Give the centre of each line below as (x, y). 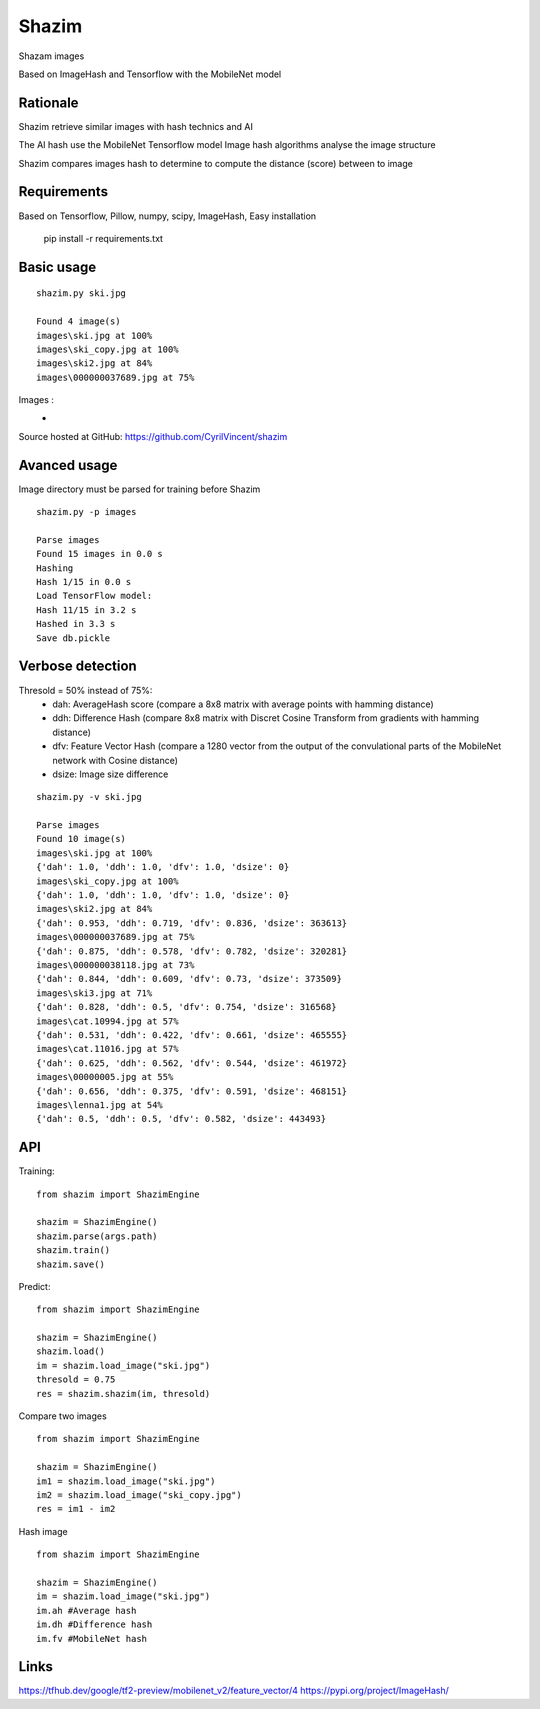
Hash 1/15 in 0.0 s (84, 582)
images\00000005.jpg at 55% (105, 1077)
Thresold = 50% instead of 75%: (85, 690)
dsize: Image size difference (110, 774)
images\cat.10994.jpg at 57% (107, 1021)
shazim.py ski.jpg (81, 293)
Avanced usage (68, 465)
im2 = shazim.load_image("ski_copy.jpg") (139, 1495)
